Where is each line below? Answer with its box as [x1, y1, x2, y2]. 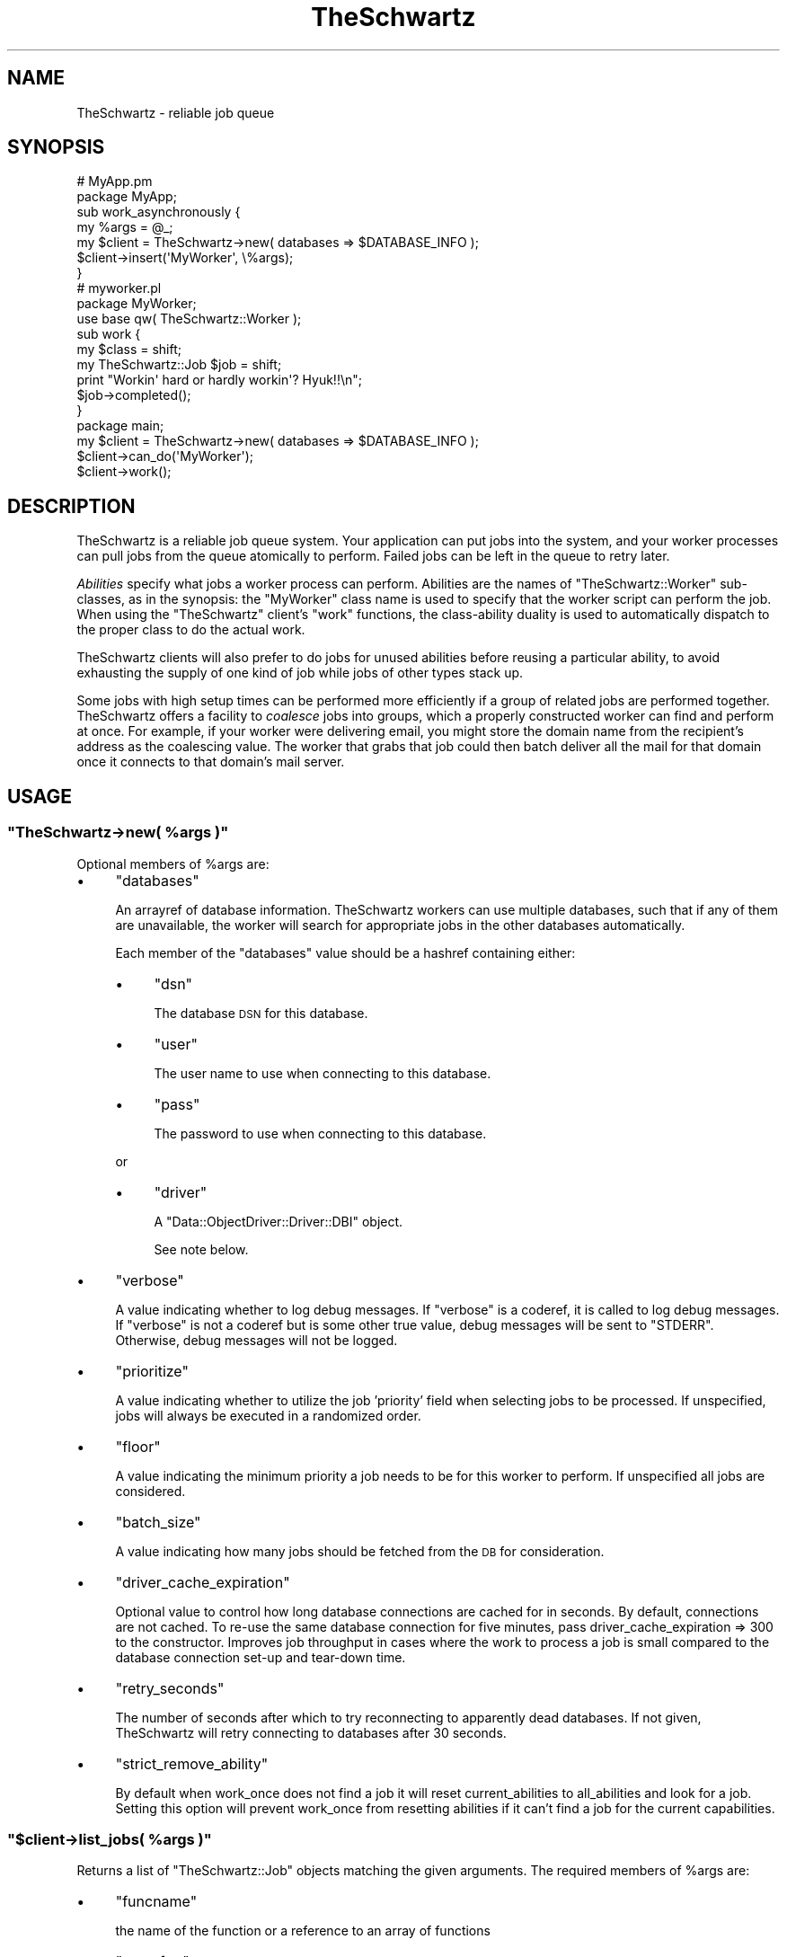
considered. [115, 1483, 186, 1499]
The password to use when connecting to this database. [154, 1125, 487, 1141]
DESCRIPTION [7, 494, 136, 518]
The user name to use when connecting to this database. [154, 1065, 491, 1081]
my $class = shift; [76, 341, 181, 358]
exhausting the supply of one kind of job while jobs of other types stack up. [76, 665, 524, 681]
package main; [76, 418, 164, 434]
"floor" [115, 1437, 161, 1456]
